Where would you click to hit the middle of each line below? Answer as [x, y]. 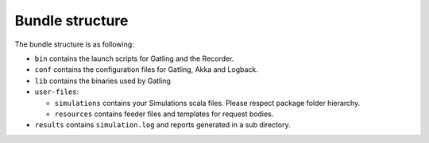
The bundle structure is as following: [74, 44]
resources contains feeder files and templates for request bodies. [164, 114]
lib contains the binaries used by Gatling [102, 81]
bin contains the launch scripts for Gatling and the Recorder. [134, 58]
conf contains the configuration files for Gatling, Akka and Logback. [146, 70]
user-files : [57, 92]
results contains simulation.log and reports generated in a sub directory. [162, 125]
